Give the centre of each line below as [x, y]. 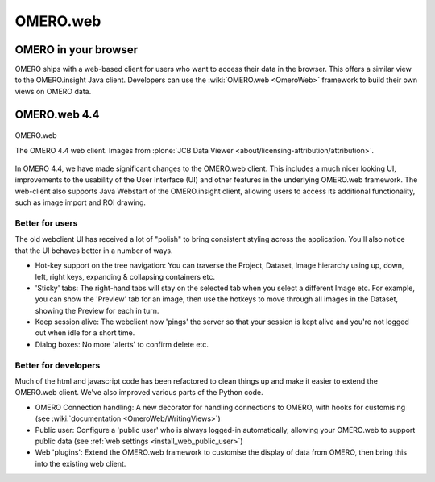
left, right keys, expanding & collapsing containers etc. [125, 276]
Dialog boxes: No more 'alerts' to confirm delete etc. [122, 344]
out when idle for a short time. [85, 333]
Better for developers [58, 365]
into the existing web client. [81, 463]
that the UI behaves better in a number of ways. [94, 251]
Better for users [46, 223]
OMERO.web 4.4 [57, 114]
